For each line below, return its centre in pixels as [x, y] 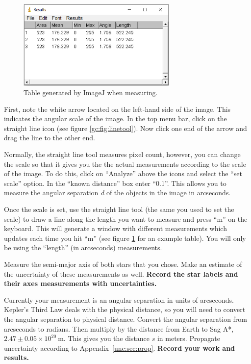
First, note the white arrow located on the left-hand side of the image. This [117, 109]
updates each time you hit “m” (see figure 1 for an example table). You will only [125, 238]
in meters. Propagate [188, 338]
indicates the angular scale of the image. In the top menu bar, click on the [115, 118]
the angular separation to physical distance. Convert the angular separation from [126, 319]
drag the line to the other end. [50, 138]
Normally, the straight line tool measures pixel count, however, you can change [122, 154]
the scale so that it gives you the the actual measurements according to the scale [125, 164]
